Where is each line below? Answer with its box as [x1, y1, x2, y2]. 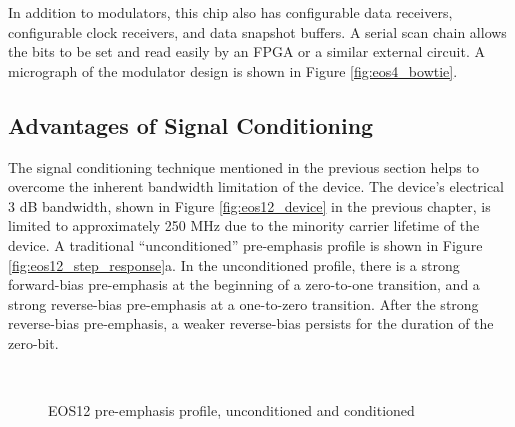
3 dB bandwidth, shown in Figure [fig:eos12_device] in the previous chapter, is [8, 195, 491, 216]
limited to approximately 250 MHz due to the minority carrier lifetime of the [8, 215, 480, 236]
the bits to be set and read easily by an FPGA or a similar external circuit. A [8, 41, 485, 62]
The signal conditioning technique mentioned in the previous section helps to [8, 156, 479, 177]
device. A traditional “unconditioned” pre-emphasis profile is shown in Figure [8, 234, 483, 255]
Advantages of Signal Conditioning [8, 109, 374, 140]
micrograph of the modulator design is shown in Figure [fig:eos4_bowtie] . [8, 60, 458, 81]
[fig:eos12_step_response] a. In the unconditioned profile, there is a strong [8, 254, 460, 275]
